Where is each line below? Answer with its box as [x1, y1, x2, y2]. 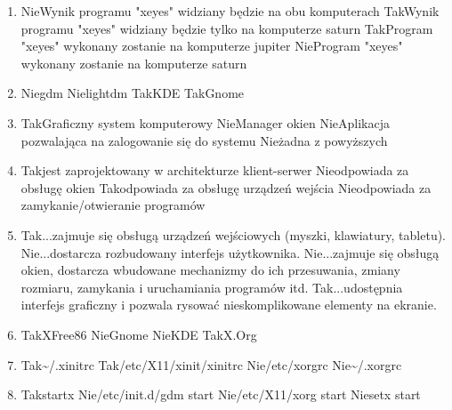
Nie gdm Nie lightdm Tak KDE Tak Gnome [20, 84, 245, 102]
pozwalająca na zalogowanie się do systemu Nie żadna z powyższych [20, 131, 388, 149]
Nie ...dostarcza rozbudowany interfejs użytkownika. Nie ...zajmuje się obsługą [20, 243, 440, 261]
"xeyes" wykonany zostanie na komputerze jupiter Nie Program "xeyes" [20, 36, 403, 55]
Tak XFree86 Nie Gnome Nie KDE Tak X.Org [20, 325, 257, 343]
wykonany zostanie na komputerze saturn [20, 53, 247, 72]
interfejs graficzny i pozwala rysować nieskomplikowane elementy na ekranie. [20, 295, 437, 314]
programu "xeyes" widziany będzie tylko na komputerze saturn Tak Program [20, 19, 433, 37]
